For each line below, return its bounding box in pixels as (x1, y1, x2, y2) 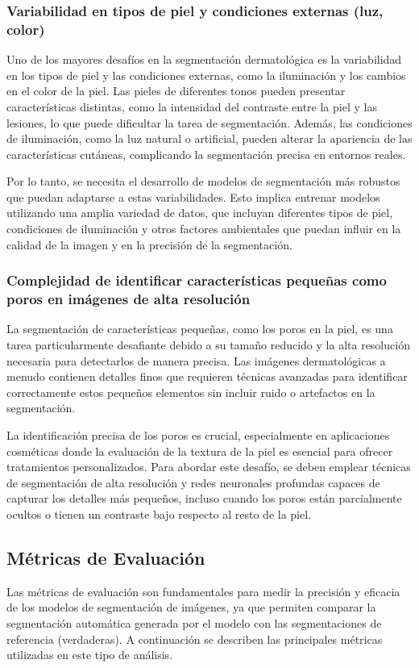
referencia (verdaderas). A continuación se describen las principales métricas (6, 630, 383, 647)
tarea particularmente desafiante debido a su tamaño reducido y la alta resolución (6, 336, 410, 353)
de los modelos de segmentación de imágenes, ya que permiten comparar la (6, 599, 376, 616)
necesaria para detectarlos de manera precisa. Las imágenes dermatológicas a (6, 352, 386, 369)
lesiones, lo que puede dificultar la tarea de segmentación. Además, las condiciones (6, 114, 413, 131)
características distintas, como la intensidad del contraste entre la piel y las (6, 98, 377, 115)
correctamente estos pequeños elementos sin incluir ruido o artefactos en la (6, 383, 375, 400)
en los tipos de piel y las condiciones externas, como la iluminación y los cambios (6, 66, 406, 83)
